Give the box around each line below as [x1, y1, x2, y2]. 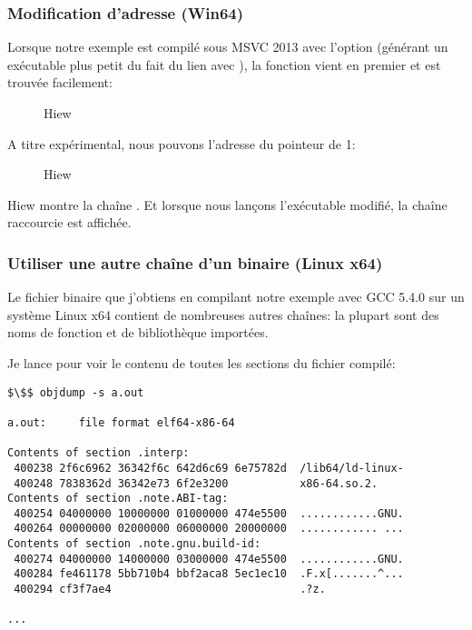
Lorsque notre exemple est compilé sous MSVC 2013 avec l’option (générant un [7, 37, 448, 56]
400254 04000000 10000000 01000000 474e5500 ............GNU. [14, 506, 404, 520]
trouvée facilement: [7, 73, 113, 92]
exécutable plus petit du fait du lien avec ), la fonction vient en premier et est [7, 55, 441, 74]
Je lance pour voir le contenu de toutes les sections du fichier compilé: [7, 353, 396, 372]
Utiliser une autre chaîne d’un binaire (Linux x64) [7, 251, 383, 274]
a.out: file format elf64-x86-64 [7, 415, 235, 429]
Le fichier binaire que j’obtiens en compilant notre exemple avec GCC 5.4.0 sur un [7, 287, 465, 306]
